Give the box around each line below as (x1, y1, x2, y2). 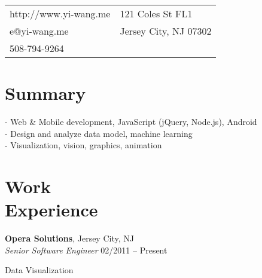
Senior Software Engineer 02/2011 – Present (5, 243, 167, 256)
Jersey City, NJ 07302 (120, 24, 212, 38)
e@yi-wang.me (10, 24, 69, 38)
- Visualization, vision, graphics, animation (5, 139, 162, 151)
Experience (5, 197, 98, 222)
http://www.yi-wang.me (10, 7, 111, 20)
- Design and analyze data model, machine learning (5, 127, 193, 139)
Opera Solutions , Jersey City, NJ (5, 232, 134, 245)
